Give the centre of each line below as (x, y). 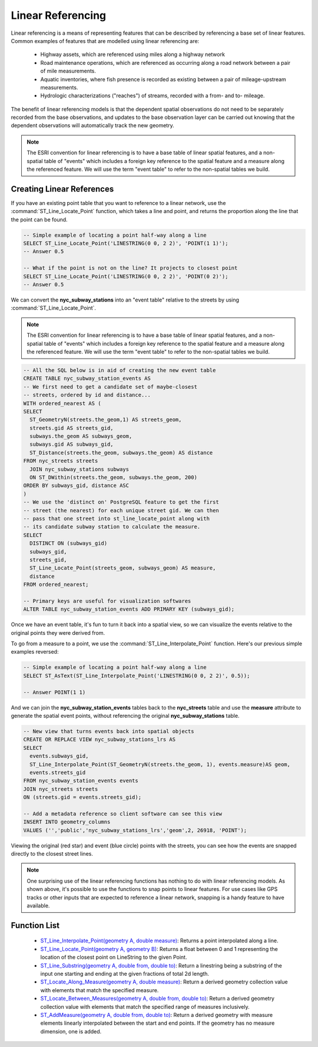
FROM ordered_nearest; (56, 585)
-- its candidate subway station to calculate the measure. (112, 527)
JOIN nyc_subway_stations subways (79, 469)
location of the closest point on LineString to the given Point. (114, 957)
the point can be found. (39, 219)
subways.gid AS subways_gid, (72, 444)
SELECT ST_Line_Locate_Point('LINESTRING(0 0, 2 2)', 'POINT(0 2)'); (126, 276)
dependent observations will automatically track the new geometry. (92, 125)
